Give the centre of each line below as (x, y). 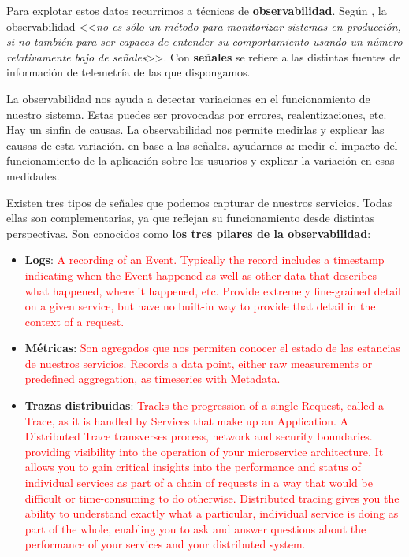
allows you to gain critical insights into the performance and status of (193, 467)
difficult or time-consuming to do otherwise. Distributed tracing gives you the (212, 498)
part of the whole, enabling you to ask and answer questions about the (195, 528)
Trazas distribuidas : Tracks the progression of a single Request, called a (204, 405)
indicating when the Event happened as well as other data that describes (201, 275)
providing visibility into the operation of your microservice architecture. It (204, 451)
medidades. (33, 175)
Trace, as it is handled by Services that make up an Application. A (186, 420)
